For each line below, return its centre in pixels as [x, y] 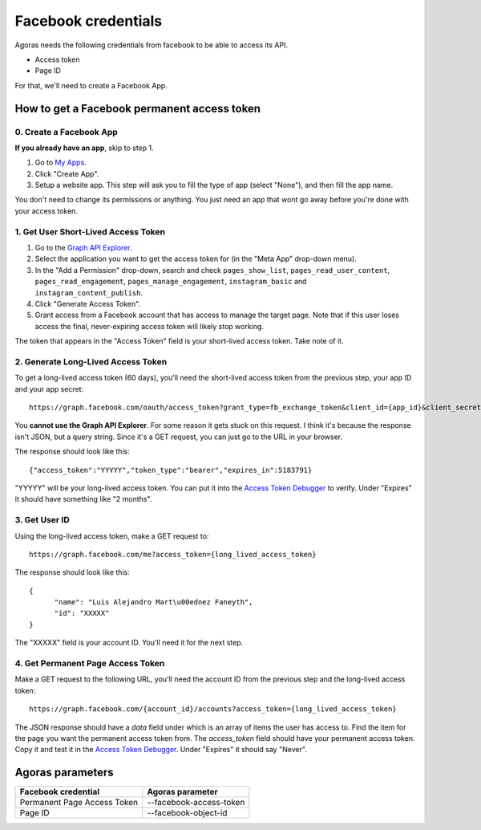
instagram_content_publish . [89, 292]
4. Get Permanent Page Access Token [90, 663]
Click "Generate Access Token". [87, 303]
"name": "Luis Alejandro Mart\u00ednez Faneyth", [154, 602]
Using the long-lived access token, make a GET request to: [112, 536]
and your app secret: [49, 389]
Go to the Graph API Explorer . [83, 247]
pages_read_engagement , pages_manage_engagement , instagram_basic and [171, 282]
